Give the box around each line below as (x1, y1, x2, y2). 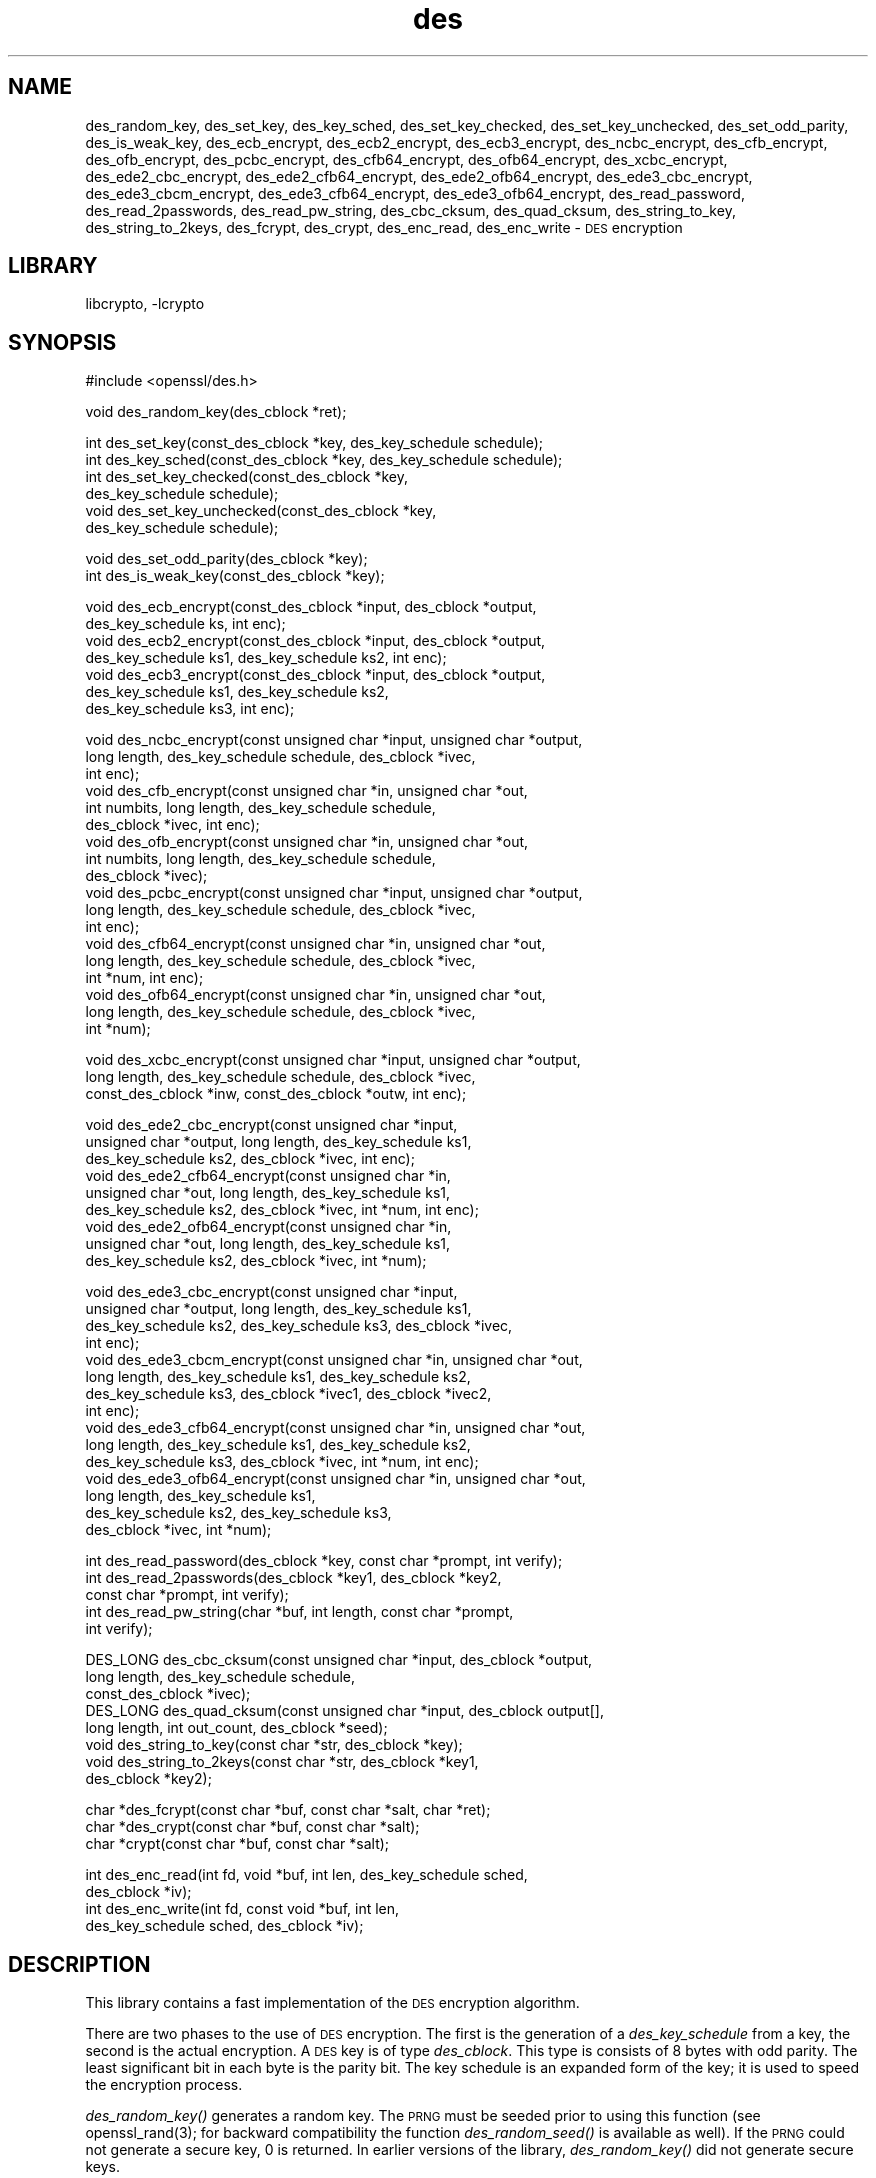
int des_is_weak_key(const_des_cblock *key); (85, 567, 385, 585)
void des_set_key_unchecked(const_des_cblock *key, (85, 502, 437, 520)
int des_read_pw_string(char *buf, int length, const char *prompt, (85, 1603, 514, 1621)
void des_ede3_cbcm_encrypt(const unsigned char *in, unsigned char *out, (85, 1351, 583, 1369)
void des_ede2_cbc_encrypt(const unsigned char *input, (85, 1116, 458, 1134)
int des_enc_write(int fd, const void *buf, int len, (85, 1900, 400, 1918)
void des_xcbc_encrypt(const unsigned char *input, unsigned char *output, (85, 1051, 581, 1069)
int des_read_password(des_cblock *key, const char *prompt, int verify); (85, 1552, 563, 1570)
